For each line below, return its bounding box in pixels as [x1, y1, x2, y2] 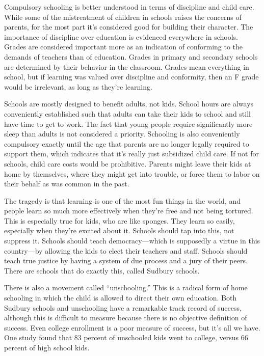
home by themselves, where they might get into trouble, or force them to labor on [4, 168, 260, 179]
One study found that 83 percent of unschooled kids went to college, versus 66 [4, 332, 248, 343]
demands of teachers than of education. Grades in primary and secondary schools [4, 51, 258, 62]
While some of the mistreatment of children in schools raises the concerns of [4, 11, 242, 22]
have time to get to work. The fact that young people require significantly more [4, 118, 253, 129]
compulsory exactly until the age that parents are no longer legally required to [4, 138, 249, 149]
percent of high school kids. [4, 342, 90, 352]
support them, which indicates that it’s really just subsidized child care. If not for [4, 148, 259, 159]
